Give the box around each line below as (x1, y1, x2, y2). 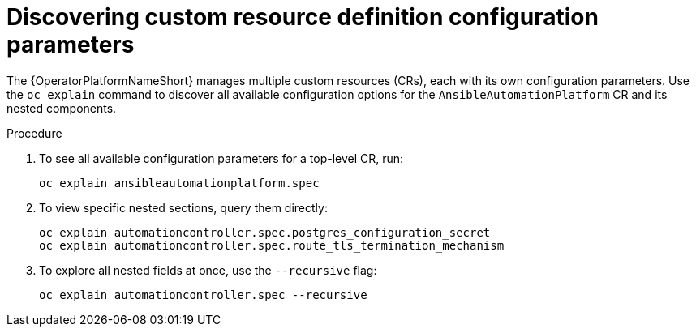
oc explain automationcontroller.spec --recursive (39, 288, 367, 301)
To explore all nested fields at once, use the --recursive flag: (39, 263, 377, 277)
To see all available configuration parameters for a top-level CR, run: (39, 151, 404, 165)
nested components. (6, 100, 117, 115)
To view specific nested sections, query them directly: (39, 200, 328, 215)
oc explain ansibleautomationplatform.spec (39, 176, 320, 190)
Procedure (6, 126, 62, 140)
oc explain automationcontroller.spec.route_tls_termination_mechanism (39, 238, 505, 252)
